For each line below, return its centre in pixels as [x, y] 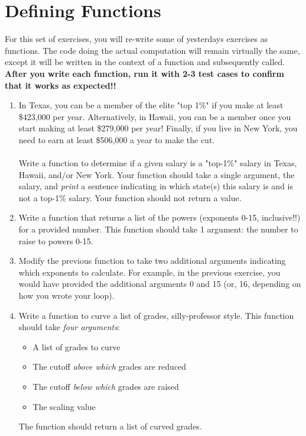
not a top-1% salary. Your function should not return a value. [130, 197]
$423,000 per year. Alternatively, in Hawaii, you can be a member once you [155, 116]
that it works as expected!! [61, 85]
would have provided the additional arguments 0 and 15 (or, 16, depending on [160, 284]
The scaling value [64, 406]
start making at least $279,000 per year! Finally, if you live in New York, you [158, 128]
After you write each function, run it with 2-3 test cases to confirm [144, 73]
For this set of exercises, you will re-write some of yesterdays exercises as [136, 39]
